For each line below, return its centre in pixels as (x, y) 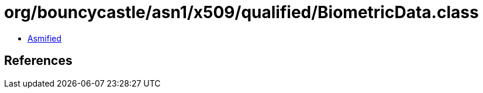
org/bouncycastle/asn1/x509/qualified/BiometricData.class (241, 12)
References (38, 61)
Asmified (45, 38)
